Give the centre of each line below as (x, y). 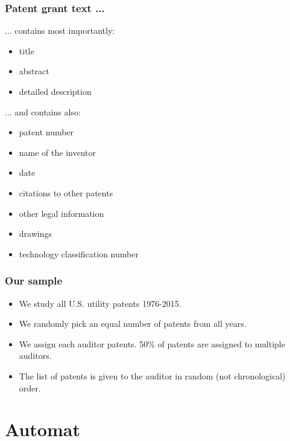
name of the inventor (58, 152)
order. (30, 388)
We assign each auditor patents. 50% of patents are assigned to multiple (152, 343)
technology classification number (79, 253)
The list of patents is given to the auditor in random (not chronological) (152, 375)
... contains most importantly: (60, 31)
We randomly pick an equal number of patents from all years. (133, 324)
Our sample (34, 281)
